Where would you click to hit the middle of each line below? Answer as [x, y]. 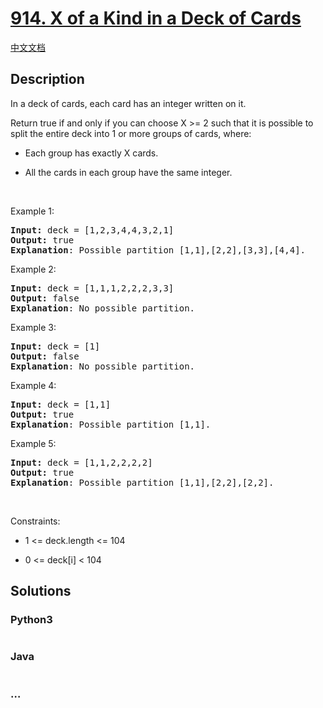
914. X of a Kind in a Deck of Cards [156, 18]
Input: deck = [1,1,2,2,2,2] [81, 462]
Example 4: [33, 385]
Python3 [31, 620]
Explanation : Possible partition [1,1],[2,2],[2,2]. [142, 482]
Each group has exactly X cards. [91, 153]
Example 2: [33, 269]
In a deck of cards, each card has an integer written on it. [128, 103]
